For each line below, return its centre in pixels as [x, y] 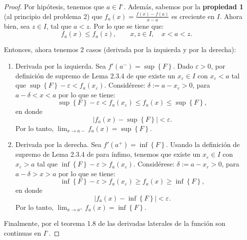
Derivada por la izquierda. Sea [61, 65]
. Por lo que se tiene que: [126, 26]
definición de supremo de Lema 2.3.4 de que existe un [95, 75]
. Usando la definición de [203, 144]
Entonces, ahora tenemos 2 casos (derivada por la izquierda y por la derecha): [120, 49]
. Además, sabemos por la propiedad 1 [183, 6]
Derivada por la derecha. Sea [58, 144]
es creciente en [193, 16]
